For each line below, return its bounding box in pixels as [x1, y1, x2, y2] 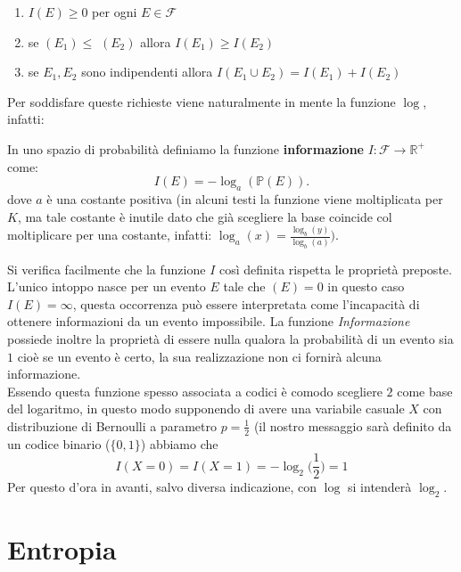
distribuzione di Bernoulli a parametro [7, 416, 217, 435]
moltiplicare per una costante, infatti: [7, 225, 212, 244]
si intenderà [348, 478, 412, 496]
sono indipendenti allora [81, 62, 213, 81]
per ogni [92, 3, 137, 20]
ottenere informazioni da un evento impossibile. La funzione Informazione [7, 312, 410, 331]
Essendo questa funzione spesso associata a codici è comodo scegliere [7, 381, 383, 400]
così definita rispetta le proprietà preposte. [218, 259, 452, 278]
